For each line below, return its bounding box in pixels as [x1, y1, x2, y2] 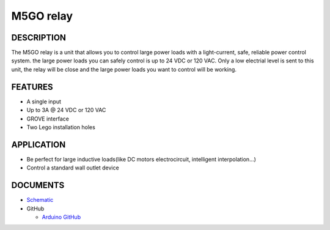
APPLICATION [11, 139, 66, 150]
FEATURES [11, 81, 53, 92]
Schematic [26, 196, 54, 204]
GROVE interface [26, 115, 70, 122]
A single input [26, 98, 61, 105]
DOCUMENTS [11, 180, 65, 191]
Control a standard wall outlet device [26, 164, 119, 171]
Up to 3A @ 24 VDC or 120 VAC [26, 106, 106, 114]
